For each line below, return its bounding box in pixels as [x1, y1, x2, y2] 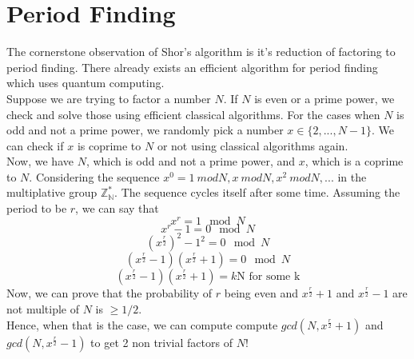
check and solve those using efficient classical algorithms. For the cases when [6, 106, 380, 122]
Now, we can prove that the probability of [6, 285, 213, 301]
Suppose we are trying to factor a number [6, 90, 211, 106]
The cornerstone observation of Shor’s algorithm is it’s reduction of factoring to [6, 43, 396, 60]
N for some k [237, 271, 301, 283]
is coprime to [77, 137, 141, 154]
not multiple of [6, 300, 80, 317]
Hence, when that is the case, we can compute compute [6, 316, 278, 333]
